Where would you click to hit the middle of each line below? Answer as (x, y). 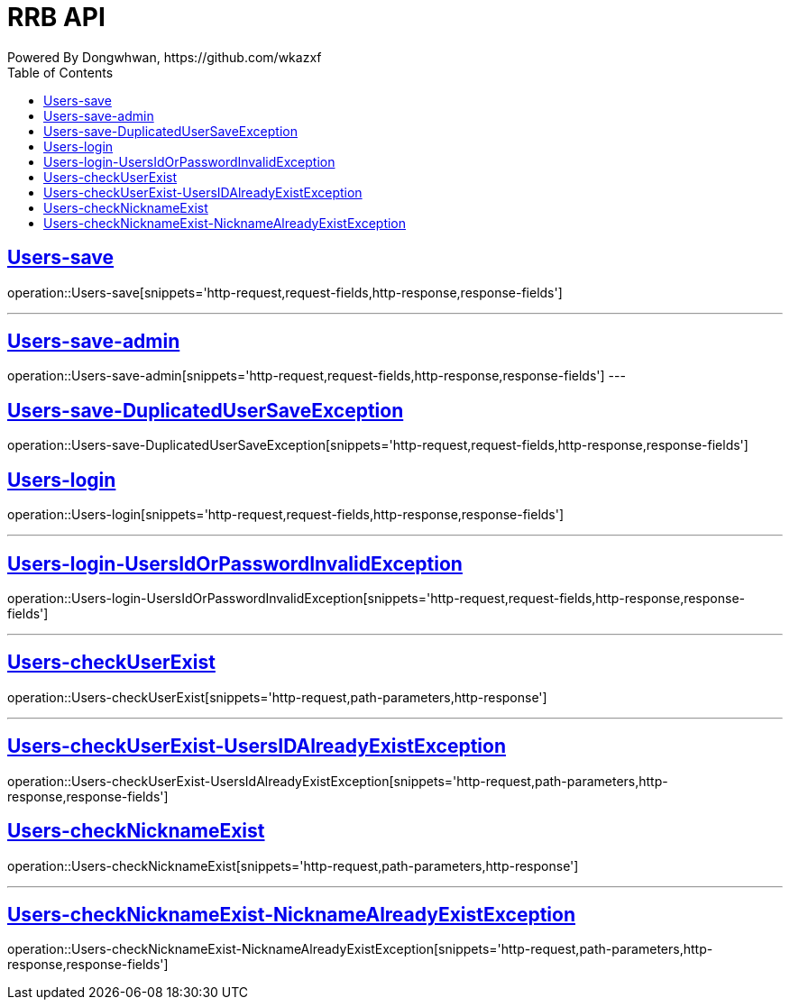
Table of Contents (60, 72)
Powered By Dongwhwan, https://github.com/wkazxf (165, 57)
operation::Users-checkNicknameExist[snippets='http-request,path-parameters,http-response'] (293, 865)
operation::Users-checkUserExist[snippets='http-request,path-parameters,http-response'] (277, 697)
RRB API (56, 17)
